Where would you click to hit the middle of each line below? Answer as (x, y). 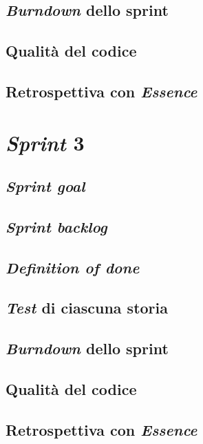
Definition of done (73, 267)
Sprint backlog (56, 226)
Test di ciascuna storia (87, 308)
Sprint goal (45, 186)
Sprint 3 (45, 142)
